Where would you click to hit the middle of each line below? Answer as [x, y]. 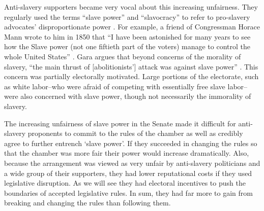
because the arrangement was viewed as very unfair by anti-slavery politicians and [132, 163]
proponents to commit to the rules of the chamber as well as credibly [135, 133]
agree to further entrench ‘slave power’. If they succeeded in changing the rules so [131, 143]
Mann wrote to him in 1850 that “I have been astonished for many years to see [127, 36]
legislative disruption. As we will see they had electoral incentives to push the [125, 183]
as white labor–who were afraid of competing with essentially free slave [115, 86]
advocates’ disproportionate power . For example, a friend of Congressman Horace [132, 27]
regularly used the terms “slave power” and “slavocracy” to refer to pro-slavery [127, 16]
